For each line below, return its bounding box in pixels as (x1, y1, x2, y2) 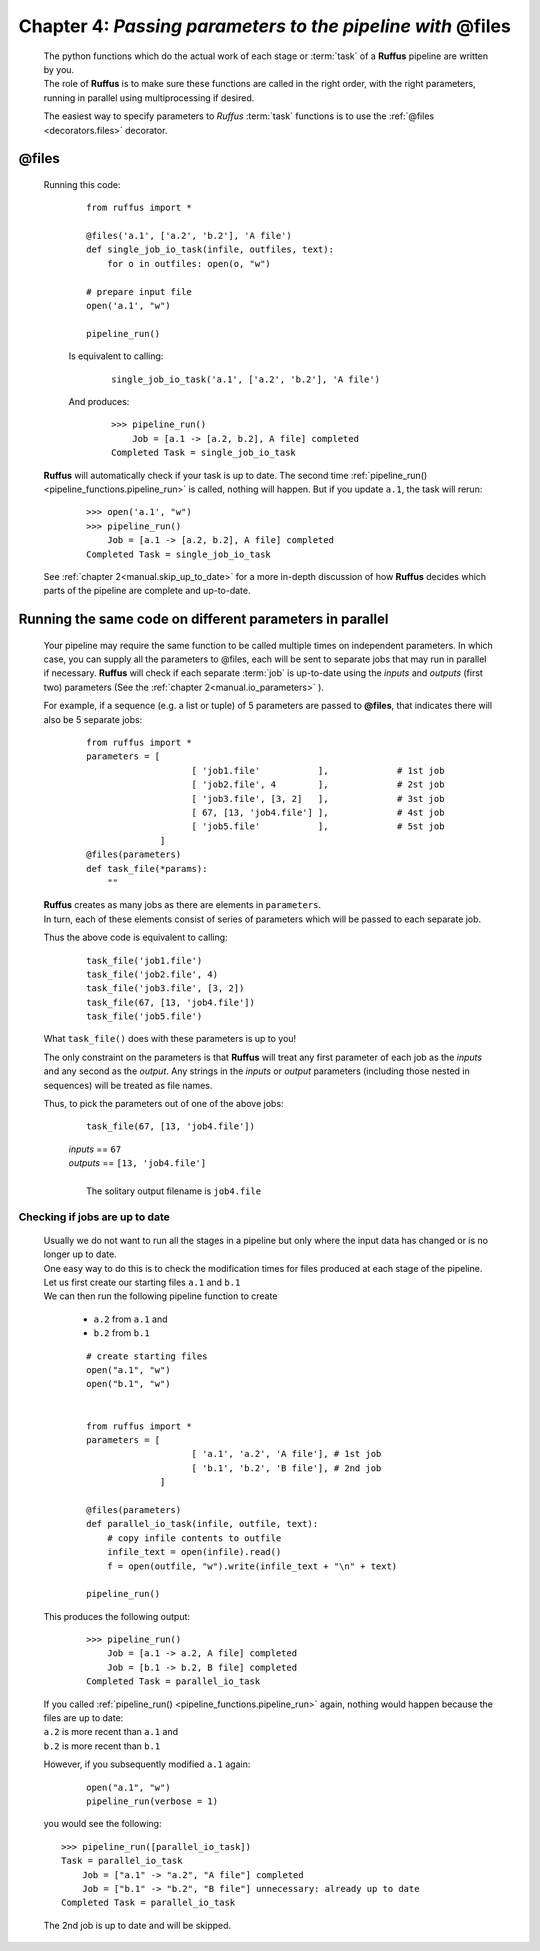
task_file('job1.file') (86, 955, 203, 966)
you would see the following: (43, 1818, 162, 1830)
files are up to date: (43, 1712, 124, 1724)
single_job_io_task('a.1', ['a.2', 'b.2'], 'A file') (111, 373, 380, 385)
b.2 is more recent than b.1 (43, 1740, 161, 1752)
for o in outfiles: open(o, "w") (106, 258, 272, 269)
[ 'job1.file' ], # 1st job (191, 765, 445, 776)
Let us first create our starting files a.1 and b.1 (43, 1276, 241, 1289)
